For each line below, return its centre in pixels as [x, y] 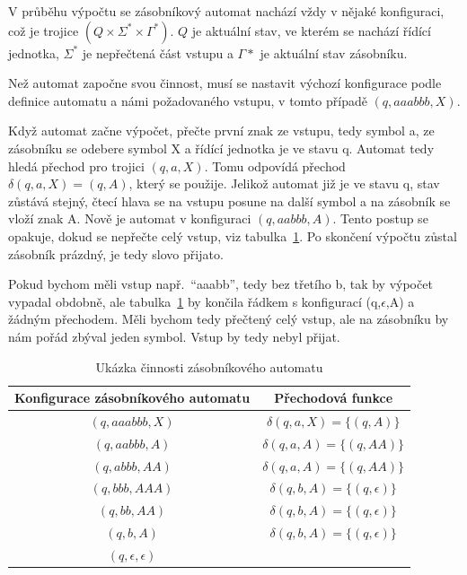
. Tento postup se [380, 218]
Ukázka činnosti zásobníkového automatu [209, 366]
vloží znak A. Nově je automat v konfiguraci [130, 218]
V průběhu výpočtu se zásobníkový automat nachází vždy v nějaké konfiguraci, [226, 11]
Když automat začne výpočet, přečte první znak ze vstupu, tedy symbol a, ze [221, 131]
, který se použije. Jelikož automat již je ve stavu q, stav [284, 183]
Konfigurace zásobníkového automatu [132, 398]
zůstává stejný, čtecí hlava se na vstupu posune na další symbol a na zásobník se [229, 200]
